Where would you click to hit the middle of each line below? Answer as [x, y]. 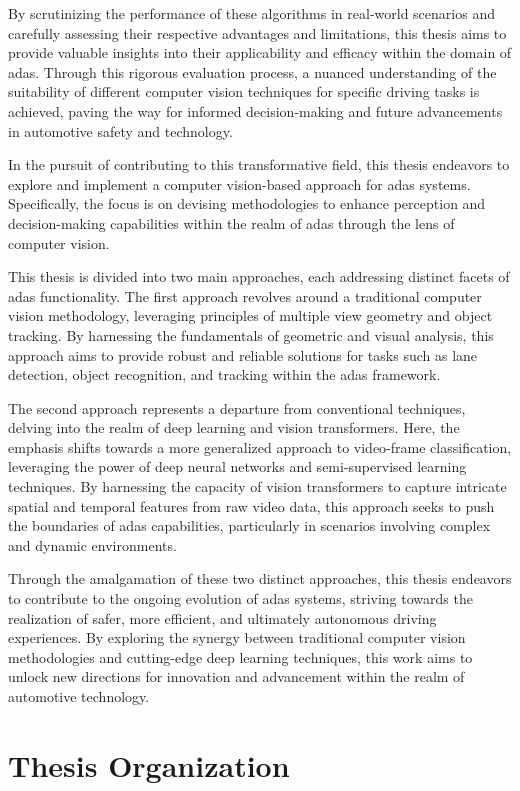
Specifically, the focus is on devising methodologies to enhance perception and [247, 203]
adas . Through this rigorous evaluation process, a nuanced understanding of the [252, 71]
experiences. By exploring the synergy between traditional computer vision [237, 637]
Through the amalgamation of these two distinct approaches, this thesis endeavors [260, 578]
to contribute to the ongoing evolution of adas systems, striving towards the [240, 598]
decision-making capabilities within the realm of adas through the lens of [231, 222]
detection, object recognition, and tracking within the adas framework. [224, 374]
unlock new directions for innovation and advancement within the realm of [236, 676]
